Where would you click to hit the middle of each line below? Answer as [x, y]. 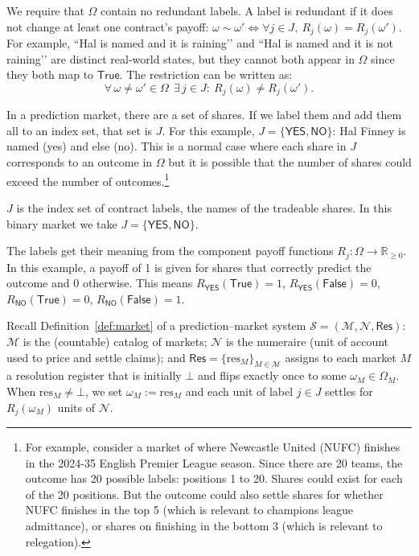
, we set [104, 391]
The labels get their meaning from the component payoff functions [170, 251]
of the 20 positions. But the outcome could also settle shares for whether [204, 494]
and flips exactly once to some [272, 375]
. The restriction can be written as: [206, 74]
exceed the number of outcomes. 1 [88, 179]
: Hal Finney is [369, 130]
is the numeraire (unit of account [308, 341]
